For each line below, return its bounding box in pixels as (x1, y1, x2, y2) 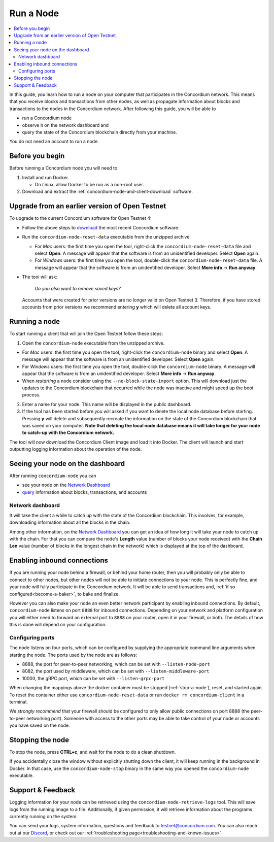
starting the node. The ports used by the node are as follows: (9, 652, 138, 658)
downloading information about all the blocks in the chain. (9, 519, 130, 525)
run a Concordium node (22, 115, 72, 121)
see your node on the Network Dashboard (22, 482, 110, 488)
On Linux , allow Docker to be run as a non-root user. (35, 182, 145, 188)
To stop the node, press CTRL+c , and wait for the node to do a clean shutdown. (9, 749, 176, 755)
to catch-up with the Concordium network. (22, 429, 114, 436)
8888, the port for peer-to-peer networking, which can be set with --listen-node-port (22, 661, 210, 667)
